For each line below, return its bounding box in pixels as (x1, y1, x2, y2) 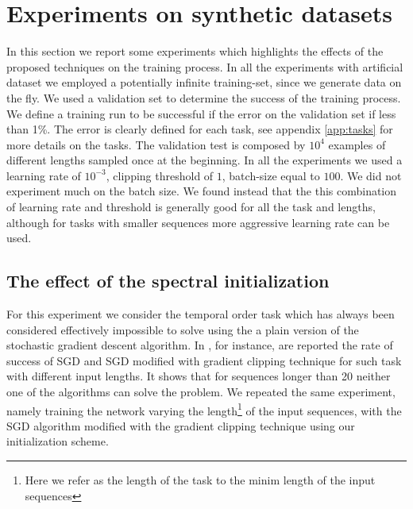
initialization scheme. (6, 433, 109, 449)
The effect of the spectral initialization (6, 268, 330, 293)
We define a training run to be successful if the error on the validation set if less (6, 105, 396, 121)
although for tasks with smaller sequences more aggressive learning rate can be (6, 214, 390, 230)
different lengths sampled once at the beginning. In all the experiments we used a (6, 152, 403, 168)
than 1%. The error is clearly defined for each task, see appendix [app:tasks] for (6, 121, 393, 137)
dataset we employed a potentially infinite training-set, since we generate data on (6, 74, 402, 91)
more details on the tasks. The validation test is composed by (6, 136, 306, 152)
